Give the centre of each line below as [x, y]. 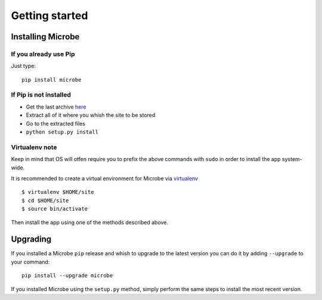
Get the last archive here [56, 107]
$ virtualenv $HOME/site [58, 192]
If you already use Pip [43, 54]
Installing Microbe [45, 37]
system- [292, 159]
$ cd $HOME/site [45, 200]
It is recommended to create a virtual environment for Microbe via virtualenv [105, 178]
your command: [30, 262]
